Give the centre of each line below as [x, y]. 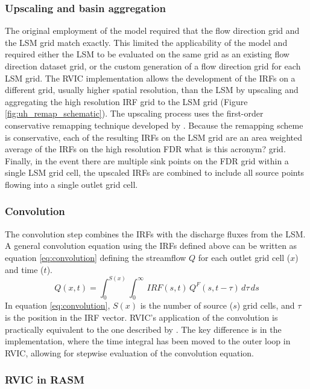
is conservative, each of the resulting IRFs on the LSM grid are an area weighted [153, 137]
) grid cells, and [266, 305]
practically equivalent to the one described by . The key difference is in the [143, 329]
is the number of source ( [187, 305]
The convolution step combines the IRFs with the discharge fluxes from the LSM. [155, 233]
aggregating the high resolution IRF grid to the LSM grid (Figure [126, 101]
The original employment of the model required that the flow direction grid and [152, 31]
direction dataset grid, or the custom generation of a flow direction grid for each [153, 66]
